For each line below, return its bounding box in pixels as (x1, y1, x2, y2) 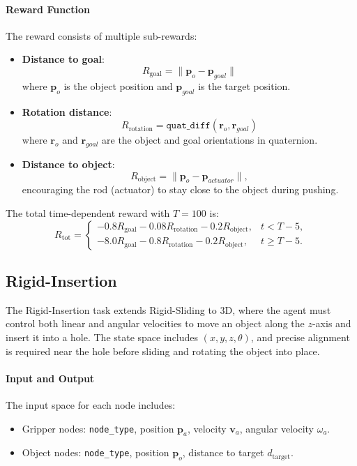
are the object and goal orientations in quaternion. (102, 133, 318, 147)
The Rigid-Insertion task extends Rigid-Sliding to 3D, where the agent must (6, 302, 331, 317)
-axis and (312, 316, 351, 331)
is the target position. (198, 78, 291, 93)
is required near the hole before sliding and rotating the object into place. (6, 343, 320, 358)
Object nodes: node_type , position (22, 445, 169, 460)
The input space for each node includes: (6, 397, 176, 412)
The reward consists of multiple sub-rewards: (6, 28, 197, 43)
